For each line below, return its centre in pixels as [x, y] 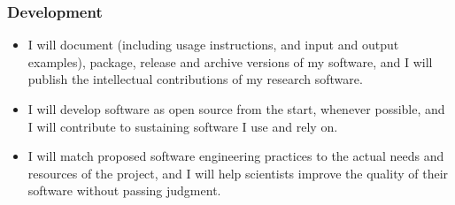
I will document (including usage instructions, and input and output [213, 45]
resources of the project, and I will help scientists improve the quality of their [238, 173]
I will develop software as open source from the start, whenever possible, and [236, 109]
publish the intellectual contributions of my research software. [195, 79]
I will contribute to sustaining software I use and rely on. [183, 126]
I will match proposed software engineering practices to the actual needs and [236, 156]
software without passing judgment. [124, 190]
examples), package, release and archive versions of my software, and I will [230, 61]
